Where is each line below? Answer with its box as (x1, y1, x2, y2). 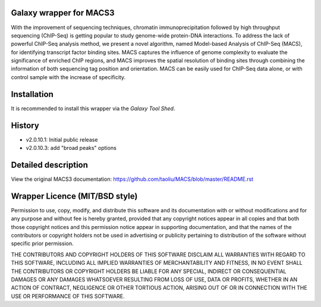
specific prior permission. (11, 240, 74, 247)
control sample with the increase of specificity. (11, 73, 126, 80)
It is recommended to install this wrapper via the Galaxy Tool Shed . (11, 105, 175, 112)
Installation (11, 89, 53, 99)
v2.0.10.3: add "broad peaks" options (26, 145, 117, 152)
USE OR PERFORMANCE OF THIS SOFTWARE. (11, 292, 125, 300)
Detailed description (11, 159, 89, 170)
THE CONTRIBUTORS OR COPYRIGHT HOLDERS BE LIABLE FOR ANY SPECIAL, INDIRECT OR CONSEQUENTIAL (11, 268, 287, 275)
